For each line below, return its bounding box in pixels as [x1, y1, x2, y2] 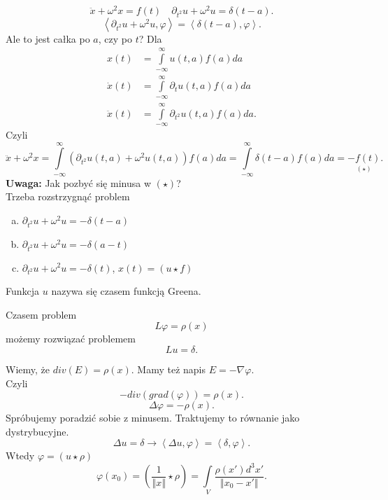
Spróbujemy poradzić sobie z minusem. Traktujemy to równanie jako [6, 410, 300, 425]
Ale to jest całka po [6, 31, 90, 46]
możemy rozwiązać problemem [6, 331, 136, 346]
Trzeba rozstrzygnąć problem [6, 189, 130, 204]
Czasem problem [6, 307, 77, 321]
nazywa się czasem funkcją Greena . [51, 284, 201, 298]
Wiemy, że [6, 362, 50, 377]
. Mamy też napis [131, 362, 206, 377]
